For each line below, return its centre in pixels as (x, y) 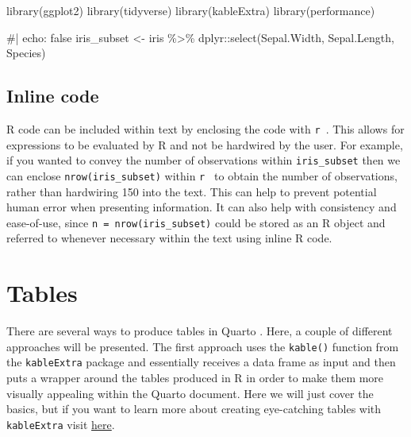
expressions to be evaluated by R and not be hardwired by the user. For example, (205, 144)
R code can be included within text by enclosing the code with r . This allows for (205, 128)
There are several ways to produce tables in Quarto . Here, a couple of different (200, 331)
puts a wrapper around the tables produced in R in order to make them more (195, 378)
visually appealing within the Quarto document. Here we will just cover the (190, 393)
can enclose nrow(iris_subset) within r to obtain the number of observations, (202, 175)
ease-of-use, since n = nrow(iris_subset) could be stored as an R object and (196, 222)
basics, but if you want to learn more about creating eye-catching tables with (194, 409)
